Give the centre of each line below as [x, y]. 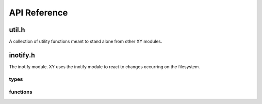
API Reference [38, 13]
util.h [17, 30]
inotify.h [22, 55]
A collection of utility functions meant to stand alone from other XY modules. [85, 42]
